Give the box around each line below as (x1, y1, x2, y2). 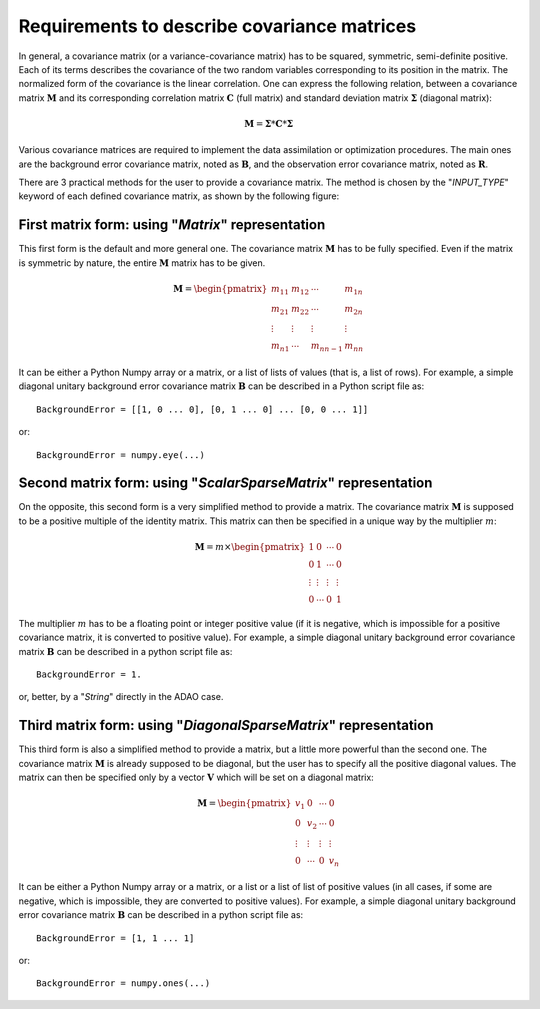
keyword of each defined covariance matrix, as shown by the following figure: (18, 190, 340, 202)
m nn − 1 (310, 340, 344, 354)
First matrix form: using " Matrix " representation (18, 216, 326, 234)
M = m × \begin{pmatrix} (194, 541, 305, 553)
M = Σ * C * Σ (244, 118, 294, 129)
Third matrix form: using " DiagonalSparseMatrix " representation (18, 717, 434, 734)
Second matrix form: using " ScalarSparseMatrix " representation (18, 475, 433, 492)
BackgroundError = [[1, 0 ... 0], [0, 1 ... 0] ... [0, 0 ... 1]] (36, 403, 369, 415)
